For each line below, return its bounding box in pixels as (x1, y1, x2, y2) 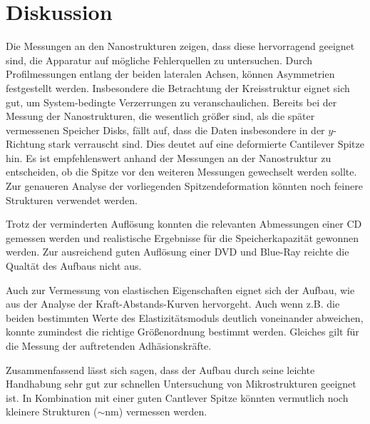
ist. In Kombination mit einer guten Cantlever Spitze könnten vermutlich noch (6, 390, 349, 405)
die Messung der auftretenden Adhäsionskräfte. (6, 338, 212, 353)
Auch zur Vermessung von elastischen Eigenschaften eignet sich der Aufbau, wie (6, 282, 355, 297)
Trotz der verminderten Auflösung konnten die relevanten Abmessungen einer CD (6, 216, 362, 231)
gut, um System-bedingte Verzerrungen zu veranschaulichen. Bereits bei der (6, 94, 337, 109)
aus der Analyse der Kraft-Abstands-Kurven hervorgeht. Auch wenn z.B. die (6, 296, 340, 311)
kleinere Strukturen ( (6, 404, 98, 419)
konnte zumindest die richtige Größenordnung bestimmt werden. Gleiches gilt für (6, 324, 359, 339)
